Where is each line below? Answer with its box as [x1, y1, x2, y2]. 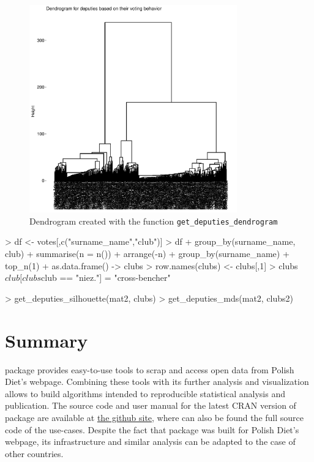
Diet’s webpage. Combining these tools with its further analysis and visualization [5, 375, 309, 388]
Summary [5, 327, 88, 352]
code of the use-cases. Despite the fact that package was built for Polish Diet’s [5, 423, 299, 436]
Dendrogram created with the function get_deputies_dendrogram [29, 214, 278, 227]
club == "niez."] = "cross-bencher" [41, 271, 171, 284]
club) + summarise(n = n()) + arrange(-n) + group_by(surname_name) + [5, 247, 290, 260]
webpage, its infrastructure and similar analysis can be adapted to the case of [5, 435, 296, 448]
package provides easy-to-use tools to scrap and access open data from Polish [5, 363, 294, 376]
